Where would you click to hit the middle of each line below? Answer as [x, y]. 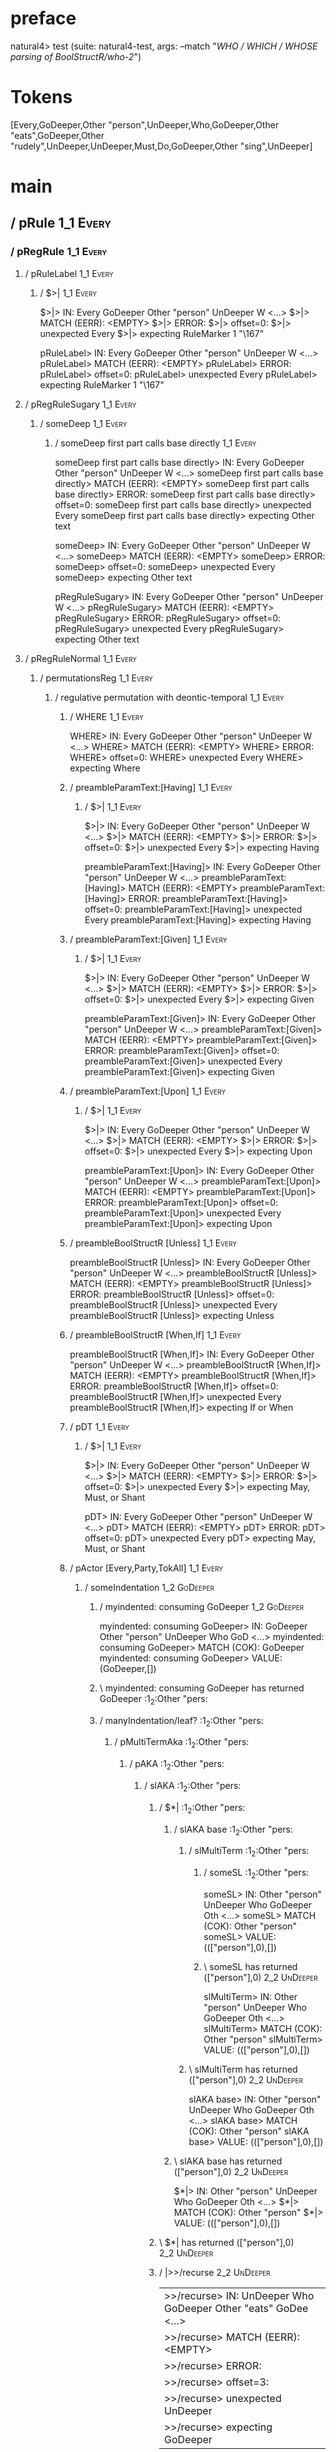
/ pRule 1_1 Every [61, 223]
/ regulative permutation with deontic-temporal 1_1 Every [169, 697]
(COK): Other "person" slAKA [249, 2131]
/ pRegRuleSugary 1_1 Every [80, 404]
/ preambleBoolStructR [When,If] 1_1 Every [155, 1334]
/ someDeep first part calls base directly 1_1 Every [155, 443]
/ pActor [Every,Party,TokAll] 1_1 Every [146, 1568]
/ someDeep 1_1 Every [83, 423]
